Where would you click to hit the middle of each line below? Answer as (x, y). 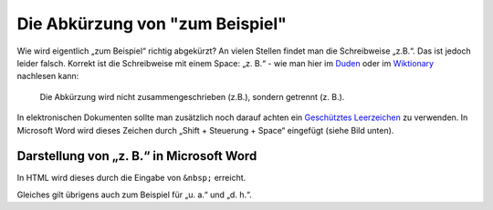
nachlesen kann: (48, 76)
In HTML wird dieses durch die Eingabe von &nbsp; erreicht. (131, 178)
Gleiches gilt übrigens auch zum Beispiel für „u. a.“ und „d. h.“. (134, 195)
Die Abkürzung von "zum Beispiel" (152, 24)
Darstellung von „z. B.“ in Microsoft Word (137, 156)
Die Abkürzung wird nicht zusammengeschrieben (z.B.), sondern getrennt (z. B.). (192, 96)
